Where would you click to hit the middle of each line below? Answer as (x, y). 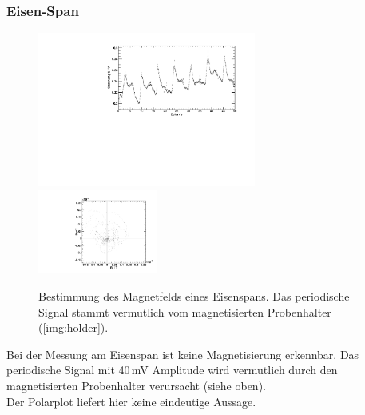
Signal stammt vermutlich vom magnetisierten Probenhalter (185, 311)
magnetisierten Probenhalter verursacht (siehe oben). (136, 386)
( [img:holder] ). (73, 327)
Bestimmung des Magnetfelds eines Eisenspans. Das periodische (194, 296)
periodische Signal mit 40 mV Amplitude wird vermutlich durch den (172, 370)
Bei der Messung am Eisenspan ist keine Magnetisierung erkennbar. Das (183, 354)
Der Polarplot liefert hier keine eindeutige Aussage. (131, 401)
